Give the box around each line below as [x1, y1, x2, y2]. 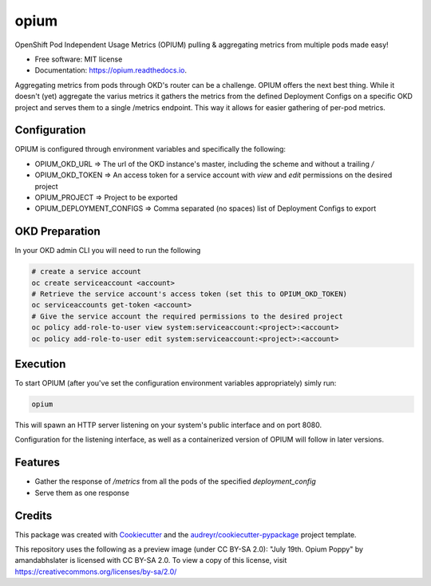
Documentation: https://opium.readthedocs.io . [34, 65, 188, 75]
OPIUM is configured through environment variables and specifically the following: [14, 145, 287, 154]
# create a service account [31, 267, 141, 276]
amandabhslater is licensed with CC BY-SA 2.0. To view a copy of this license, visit [14, 556, 287, 565]
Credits [14, 509, 53, 522]
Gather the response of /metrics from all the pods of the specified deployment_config [34, 477, 316, 486]
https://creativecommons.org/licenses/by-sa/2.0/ [14, 567, 177, 576]
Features [14, 456, 60, 469]
